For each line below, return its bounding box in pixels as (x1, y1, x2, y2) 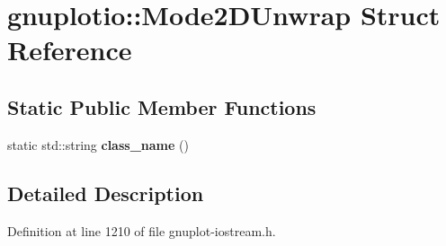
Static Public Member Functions (7, 92, 317, 120)
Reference (7, 31, 132, 68)
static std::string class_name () (7, 135, 189, 154)
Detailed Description (7, 179, 204, 206)
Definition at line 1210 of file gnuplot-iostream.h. (7, 221, 276, 240)
